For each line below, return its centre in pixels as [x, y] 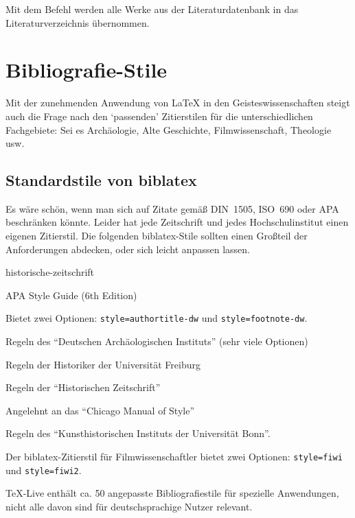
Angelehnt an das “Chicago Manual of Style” [100, 410]
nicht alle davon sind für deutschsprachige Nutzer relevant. [129, 506]
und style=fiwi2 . [44, 470]
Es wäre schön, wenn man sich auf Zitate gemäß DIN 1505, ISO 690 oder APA [172, 208]
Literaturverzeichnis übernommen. [78, 22]
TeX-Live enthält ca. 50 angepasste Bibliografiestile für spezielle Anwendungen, [172, 493]
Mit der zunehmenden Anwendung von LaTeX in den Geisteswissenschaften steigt [178, 103]
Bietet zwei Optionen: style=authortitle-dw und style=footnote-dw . [157, 318]
